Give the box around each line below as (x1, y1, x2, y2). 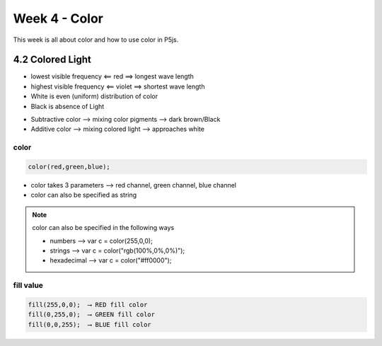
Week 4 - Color (13, 11, 104, 26)
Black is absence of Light (30, 102, 105, 110)
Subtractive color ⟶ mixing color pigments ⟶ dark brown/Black (30, 115, 221, 124)
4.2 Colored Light (13, 54, 92, 66)
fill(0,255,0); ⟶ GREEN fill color (28, 311, 156, 318)
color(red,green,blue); (28, 163, 111, 171)
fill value (13, 280, 44, 290)
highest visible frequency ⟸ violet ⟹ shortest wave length (30, 82, 205, 91)
